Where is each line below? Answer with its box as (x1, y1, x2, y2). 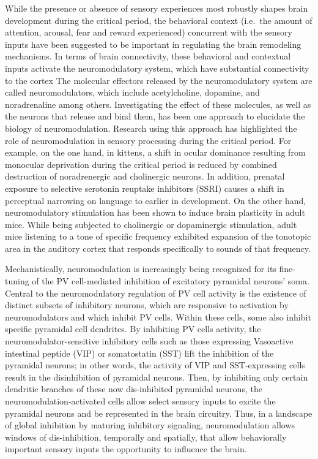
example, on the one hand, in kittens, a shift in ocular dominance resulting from (5, 146, 306, 159)
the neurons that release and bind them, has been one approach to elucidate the (5, 110, 305, 123)
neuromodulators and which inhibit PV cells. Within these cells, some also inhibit (5, 310, 311, 323)
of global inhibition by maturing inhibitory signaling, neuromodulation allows (5, 419, 295, 431)
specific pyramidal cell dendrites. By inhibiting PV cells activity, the (5, 322, 261, 335)
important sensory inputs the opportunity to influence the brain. (5, 442, 247, 455)
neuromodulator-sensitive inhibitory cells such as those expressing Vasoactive (5, 335, 294, 347)
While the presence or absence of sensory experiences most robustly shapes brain (5, 2, 308, 14)
